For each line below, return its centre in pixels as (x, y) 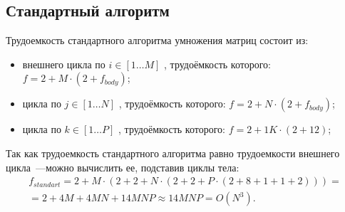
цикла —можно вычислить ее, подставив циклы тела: (123, 167)
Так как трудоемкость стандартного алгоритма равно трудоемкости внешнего (173, 153)
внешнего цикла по (64, 64)
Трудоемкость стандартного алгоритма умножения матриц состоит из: (157, 40)
